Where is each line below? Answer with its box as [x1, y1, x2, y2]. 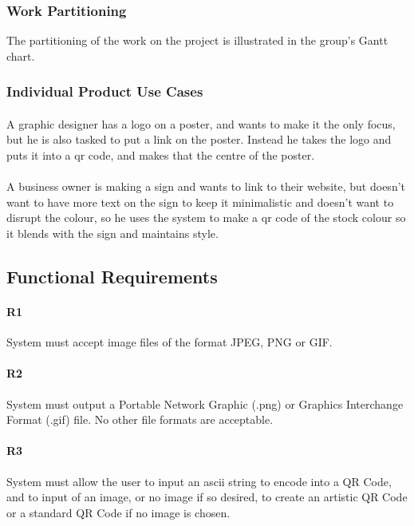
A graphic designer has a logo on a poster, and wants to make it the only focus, [6, 115, 396, 132]
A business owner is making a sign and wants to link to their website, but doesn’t [6, 178, 406, 195]
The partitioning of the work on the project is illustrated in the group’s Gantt [6, 32, 388, 49]
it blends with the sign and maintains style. [6, 225, 219, 241]
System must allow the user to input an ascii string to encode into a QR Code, [6, 473, 392, 489]
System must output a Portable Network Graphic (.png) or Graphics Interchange [6, 395, 404, 412]
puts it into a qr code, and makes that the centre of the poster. [6, 147, 315, 164]
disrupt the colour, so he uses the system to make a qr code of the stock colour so [6, 209, 406, 226]
